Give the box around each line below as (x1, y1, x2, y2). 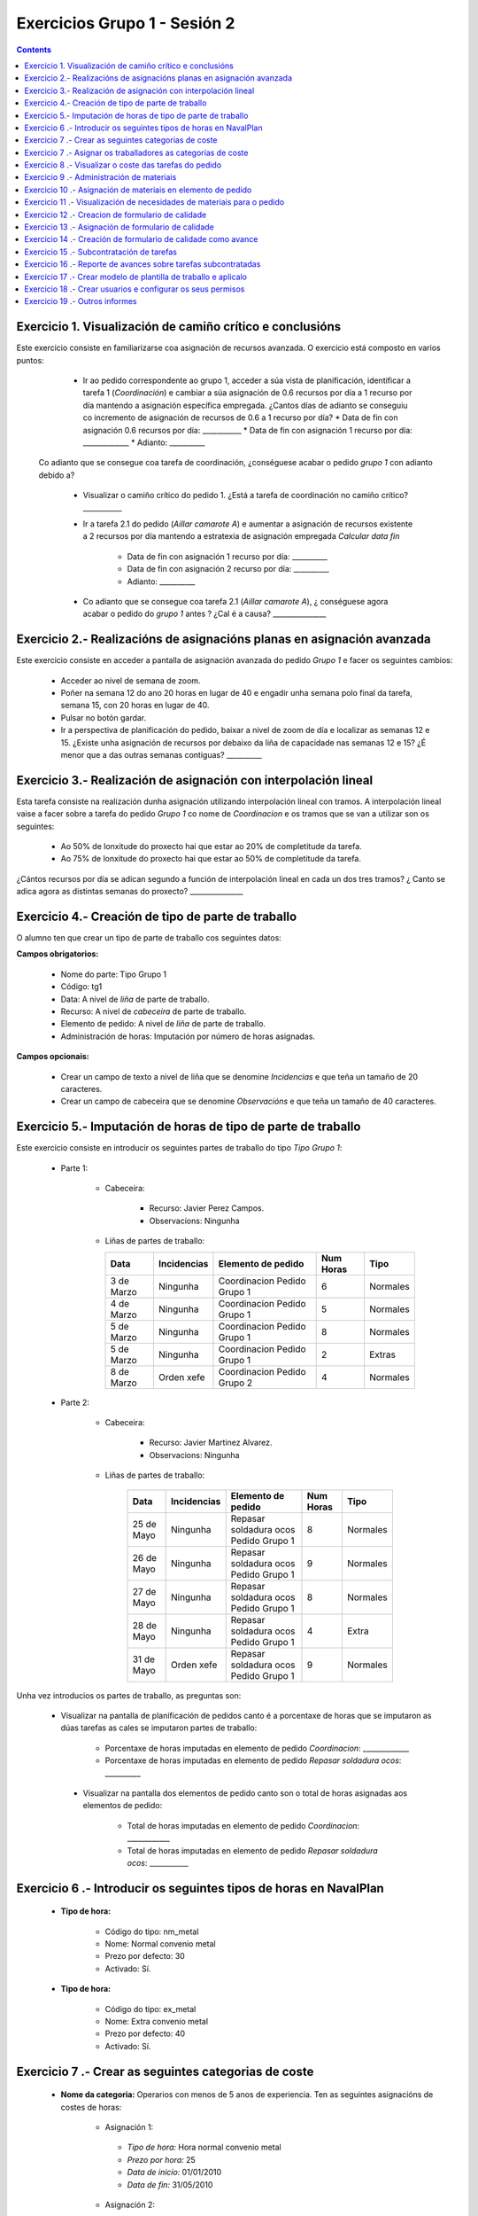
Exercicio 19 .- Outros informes (24, 296, 137, 307)
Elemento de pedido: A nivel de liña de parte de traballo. (60, 1018, 266, 1029)
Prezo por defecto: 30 (104, 1951, 185, 1962)
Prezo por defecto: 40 (104, 2028, 186, 2039)
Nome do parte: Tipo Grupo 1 (60, 969, 167, 979)
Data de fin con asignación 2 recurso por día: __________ (127, 564, 329, 574)
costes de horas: (60, 2102, 122, 2112)
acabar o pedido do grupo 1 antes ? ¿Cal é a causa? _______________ (82, 608, 327, 620)
